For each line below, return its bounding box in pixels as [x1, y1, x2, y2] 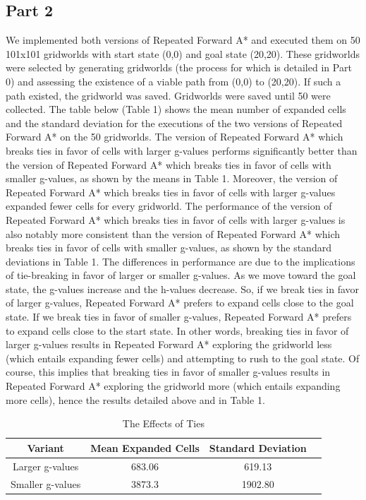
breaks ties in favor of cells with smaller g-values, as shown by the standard [6, 240, 331, 255]
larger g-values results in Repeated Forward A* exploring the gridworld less [6, 337, 332, 352]
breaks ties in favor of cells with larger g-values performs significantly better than [6, 143, 358, 157]
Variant [27, 440, 64, 455]
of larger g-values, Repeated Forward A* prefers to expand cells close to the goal [6, 295, 354, 310]
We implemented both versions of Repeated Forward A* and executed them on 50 [6, 32, 360, 47]
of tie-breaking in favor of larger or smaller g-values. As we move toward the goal [6, 268, 356, 282]
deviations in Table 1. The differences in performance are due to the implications [6, 254, 355, 268]
